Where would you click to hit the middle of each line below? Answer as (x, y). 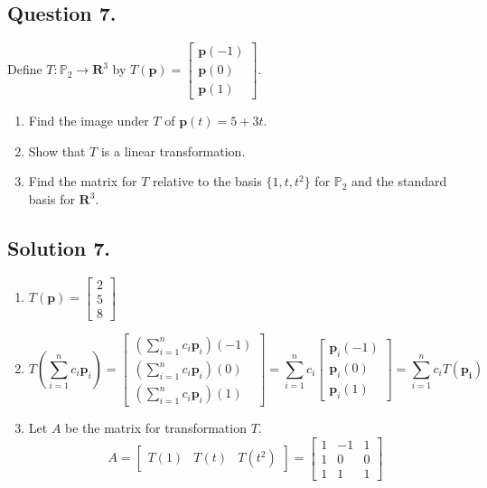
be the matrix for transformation (156, 428)
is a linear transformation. (173, 150)
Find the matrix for (83, 181)
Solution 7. (59, 248)
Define (25, 69)
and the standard (399, 181)
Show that (57, 150)
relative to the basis (207, 181)
